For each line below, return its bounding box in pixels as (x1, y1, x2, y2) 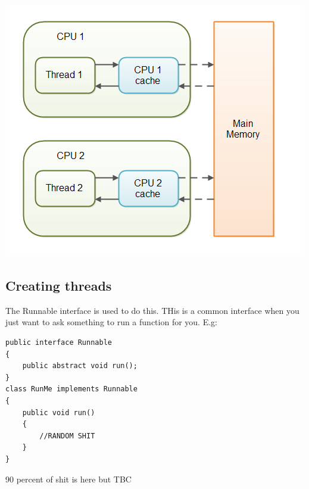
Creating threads (5, 276, 112, 294)
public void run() (22, 408, 95, 417)
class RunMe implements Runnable (5, 385, 138, 394)
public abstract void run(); (22, 362, 138, 370)
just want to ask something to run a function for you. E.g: (5, 316, 217, 328)
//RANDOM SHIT (39, 431, 95, 440)
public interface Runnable (5, 338, 112, 347)
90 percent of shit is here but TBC (5, 472, 132, 485)
